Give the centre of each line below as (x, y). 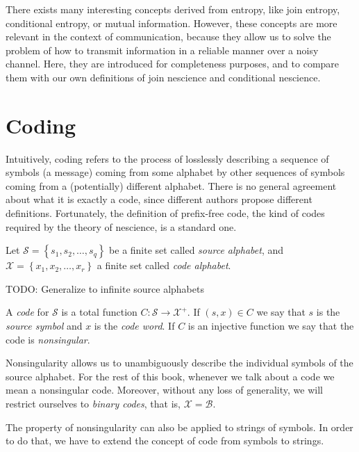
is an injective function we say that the (271, 326)
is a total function (99, 312)
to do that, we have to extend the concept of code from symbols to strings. (165, 441)
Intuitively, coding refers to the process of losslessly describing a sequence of (167, 158)
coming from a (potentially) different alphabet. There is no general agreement (171, 185)
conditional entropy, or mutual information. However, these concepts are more (172, 23)
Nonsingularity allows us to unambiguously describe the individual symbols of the (179, 363)
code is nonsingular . (48, 339)
